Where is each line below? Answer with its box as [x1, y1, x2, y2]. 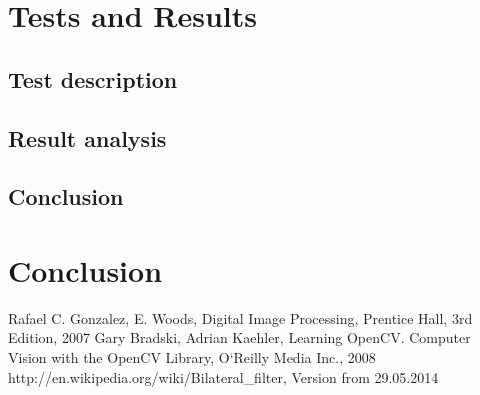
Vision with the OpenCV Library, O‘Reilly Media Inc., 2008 [8, 347, 376, 368]
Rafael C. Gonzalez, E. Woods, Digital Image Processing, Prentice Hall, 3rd [8, 307, 473, 328]
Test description [8, 63, 178, 94]
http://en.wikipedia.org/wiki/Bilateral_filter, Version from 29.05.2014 [8, 366, 439, 387]
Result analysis [8, 122, 167, 153]
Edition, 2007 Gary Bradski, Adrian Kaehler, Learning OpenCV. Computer [8, 327, 471, 348]
